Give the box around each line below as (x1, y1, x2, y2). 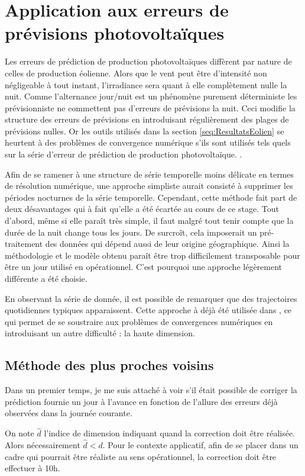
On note (5, 427, 34, 439)
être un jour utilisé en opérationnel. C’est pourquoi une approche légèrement (5, 260, 283, 273)
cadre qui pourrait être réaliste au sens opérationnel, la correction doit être (5, 450, 277, 462)
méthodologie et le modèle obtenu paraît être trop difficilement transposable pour (5, 249, 300, 261)
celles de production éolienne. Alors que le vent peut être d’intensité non (5, 66, 267, 79)
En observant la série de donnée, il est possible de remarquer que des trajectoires (5, 292, 297, 304)
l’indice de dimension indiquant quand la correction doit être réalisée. (44, 427, 296, 439)
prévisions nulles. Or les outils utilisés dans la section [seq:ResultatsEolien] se (5, 124, 284, 137)
